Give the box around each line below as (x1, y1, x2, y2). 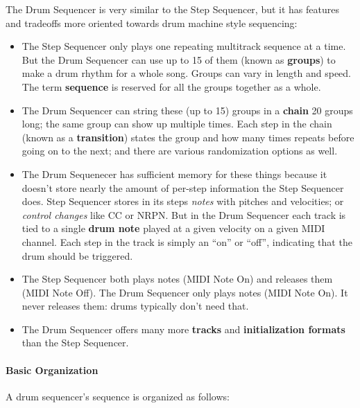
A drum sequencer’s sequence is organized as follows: (6, 389, 230, 403)
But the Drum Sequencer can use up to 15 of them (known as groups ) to (22, 52, 336, 66)
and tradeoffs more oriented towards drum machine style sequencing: (6, 15, 298, 30)
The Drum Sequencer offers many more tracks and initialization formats (22, 321, 345, 336)
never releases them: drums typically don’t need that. (22, 299, 249, 313)
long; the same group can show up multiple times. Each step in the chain (22, 116, 332, 131)
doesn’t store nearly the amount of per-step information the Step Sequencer (22, 180, 344, 195)
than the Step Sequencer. (22, 335, 129, 350)
